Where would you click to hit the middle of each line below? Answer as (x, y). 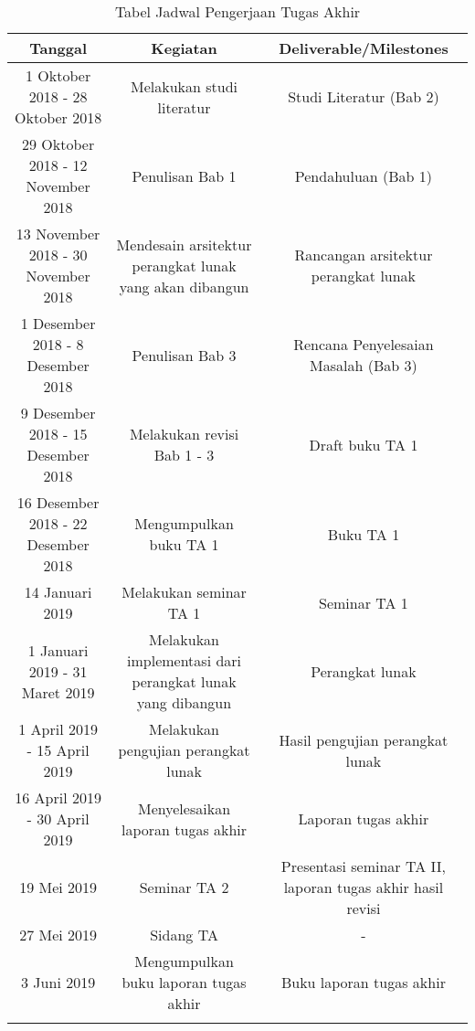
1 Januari (58, 650)
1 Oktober (58, 75)
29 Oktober (58, 144)
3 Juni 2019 (58, 982)
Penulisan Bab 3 (184, 355)
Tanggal (58, 48)
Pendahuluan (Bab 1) (364, 175)
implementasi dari (185, 660)
